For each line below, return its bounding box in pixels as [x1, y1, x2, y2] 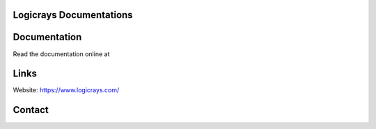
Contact [13, 104, 49, 116]
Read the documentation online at [13, 49, 110, 58]
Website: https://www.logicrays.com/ [13, 86, 120, 94]
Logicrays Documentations [13, 9, 133, 21]
